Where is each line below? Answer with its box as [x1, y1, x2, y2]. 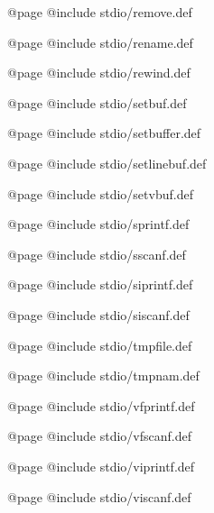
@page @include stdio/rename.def [7, 32, 193, 51]
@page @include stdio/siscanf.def [7, 305, 190, 324]
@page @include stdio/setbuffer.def [7, 124, 201, 142]
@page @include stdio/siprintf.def [7, 275, 193, 294]
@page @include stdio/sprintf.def [7, 215, 190, 234]
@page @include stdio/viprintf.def [7, 456, 195, 475]
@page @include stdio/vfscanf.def [7, 426, 191, 445]
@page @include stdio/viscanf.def [7, 487, 191, 506]
